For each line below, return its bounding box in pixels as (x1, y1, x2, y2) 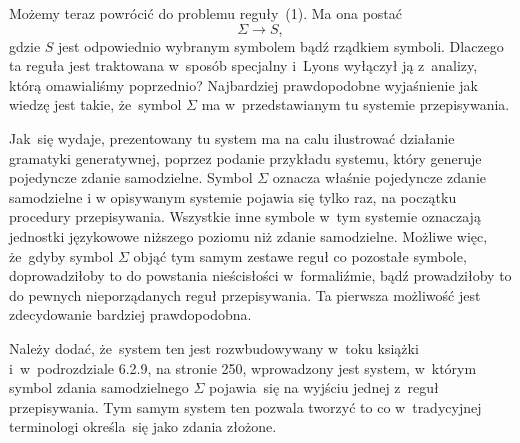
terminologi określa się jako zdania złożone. (9, 416, 277, 437)
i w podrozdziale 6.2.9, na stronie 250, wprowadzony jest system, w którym (9, 357, 477, 378)
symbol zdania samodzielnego (9, 377, 189, 398)
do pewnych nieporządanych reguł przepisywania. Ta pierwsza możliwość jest (9, 284, 481, 305)
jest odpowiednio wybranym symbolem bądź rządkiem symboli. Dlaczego (58, 35, 504, 56)
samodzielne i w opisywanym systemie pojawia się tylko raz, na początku (9, 186, 457, 207)
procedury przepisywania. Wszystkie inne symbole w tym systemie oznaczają (9, 206, 481, 227)
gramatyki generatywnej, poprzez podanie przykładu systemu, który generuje (9, 147, 482, 168)
